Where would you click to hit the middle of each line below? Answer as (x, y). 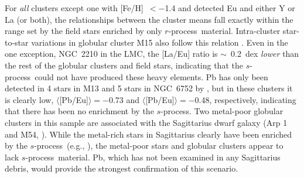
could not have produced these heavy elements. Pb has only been (151, 76)
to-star (17, 42)
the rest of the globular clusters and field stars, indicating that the (124, 65)
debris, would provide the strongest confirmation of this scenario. (122, 168)
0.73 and (124, 99)
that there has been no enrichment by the (79, 111)
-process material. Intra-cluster (224, 31)
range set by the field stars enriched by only (83, 31)
